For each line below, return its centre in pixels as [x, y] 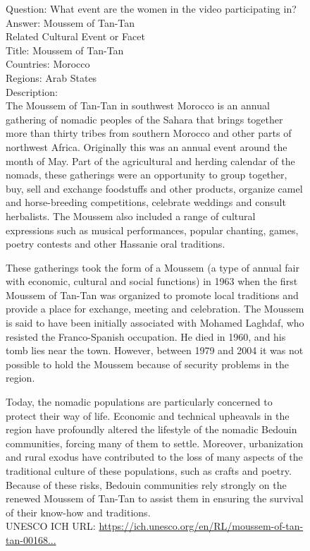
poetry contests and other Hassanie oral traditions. [116, 244]
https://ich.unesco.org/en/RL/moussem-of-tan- [201, 526]
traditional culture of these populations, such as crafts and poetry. [149, 471]
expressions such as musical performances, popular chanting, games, [152, 230]
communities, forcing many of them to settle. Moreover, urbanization [155, 443]
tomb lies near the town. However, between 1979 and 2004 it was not [155, 350]
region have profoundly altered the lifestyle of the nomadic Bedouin [151, 429]
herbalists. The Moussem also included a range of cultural [131, 216]
